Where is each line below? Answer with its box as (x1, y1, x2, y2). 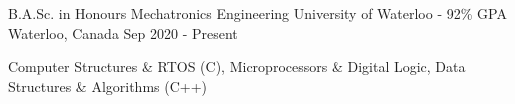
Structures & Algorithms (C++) (8, 75, 208, 96)
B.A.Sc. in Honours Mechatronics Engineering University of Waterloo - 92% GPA (8, 3, 507, 23)
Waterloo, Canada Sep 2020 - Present (8, 22, 238, 43)
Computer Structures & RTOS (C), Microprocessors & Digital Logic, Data (8, 56, 466, 77)
